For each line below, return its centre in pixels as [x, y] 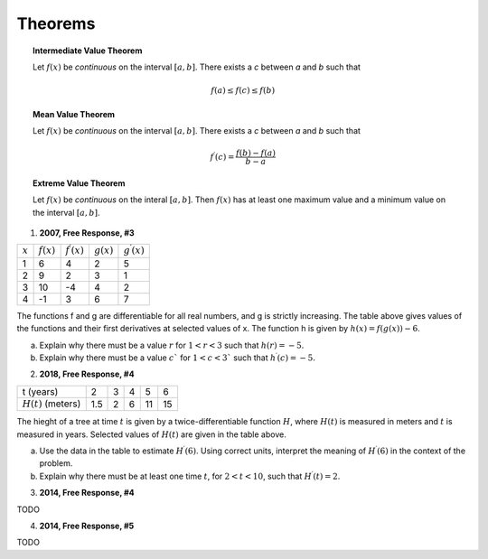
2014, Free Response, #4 [87, 493]
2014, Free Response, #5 [87, 526]
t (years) [40, 391]
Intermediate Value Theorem [88, 51]
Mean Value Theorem [74, 114]
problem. [56, 463]
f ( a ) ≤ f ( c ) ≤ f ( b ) [243, 91]
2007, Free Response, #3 [87, 233]
